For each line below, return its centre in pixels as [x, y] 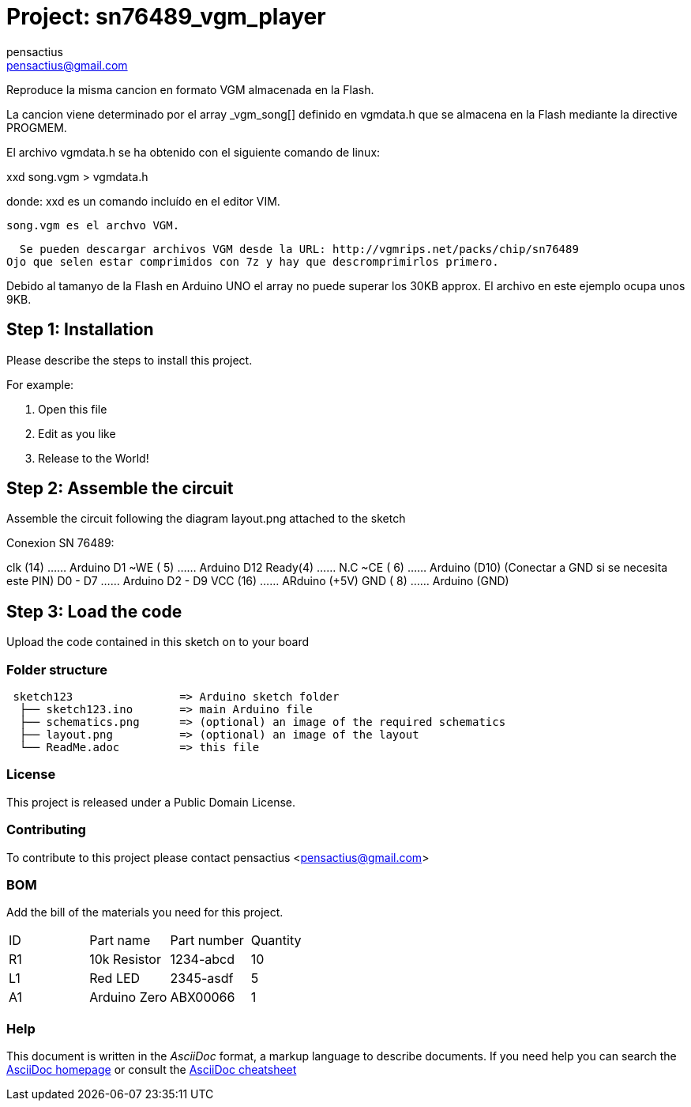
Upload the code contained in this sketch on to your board [158, 642]
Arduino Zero [128, 997]
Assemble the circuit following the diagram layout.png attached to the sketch [206, 519]
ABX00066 [203, 997]
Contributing [46, 830]
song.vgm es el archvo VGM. [93, 225]
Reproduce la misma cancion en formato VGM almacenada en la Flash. [190, 89]
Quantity [276, 941]
